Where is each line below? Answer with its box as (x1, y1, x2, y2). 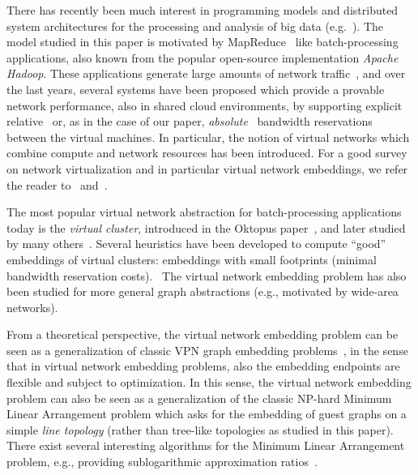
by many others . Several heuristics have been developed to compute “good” (6, 235, 386, 252)
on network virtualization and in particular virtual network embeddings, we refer (6, 160, 408, 177)
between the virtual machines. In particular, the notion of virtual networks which (6, 128, 410, 145)
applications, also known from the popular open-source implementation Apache (6, 49, 399, 66)
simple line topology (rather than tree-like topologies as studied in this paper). (6, 421, 394, 438)
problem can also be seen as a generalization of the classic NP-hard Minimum (6, 389, 392, 406)
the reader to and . (6, 176, 108, 193)
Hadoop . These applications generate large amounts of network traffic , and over (6, 65, 406, 82)
